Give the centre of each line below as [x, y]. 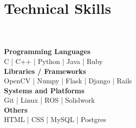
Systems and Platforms [44, 90]
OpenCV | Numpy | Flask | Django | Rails [68, 81]
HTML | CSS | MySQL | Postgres [55, 119]
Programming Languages [47, 51]
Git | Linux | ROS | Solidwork [49, 100]
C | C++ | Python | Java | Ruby [53, 61]
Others [16, 109]
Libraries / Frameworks [45, 71]
